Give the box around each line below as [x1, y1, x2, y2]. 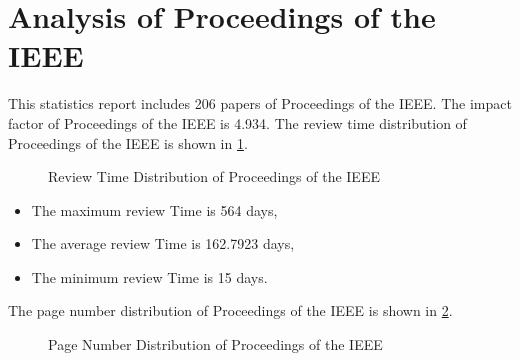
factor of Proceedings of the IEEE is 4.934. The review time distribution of [8, 112, 467, 133]
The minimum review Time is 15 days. [31, 266, 268, 287]
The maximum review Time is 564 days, [31, 199, 278, 220]
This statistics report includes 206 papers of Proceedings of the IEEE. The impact [8, 93, 512, 114]
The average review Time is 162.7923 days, [31, 233, 295, 254]
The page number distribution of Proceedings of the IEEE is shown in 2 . [8, 300, 453, 321]
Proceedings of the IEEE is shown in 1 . [8, 132, 248, 153]
